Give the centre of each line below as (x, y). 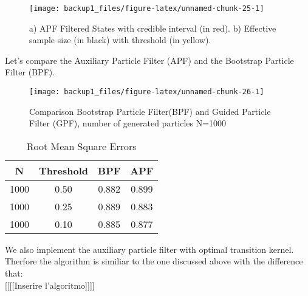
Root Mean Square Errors (81, 146)
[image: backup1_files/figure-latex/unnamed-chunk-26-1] (147, 92)
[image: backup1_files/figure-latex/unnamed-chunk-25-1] (147, 9)
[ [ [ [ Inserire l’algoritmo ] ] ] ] (50, 285)
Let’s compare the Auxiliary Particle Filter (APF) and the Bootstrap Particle (149, 60)
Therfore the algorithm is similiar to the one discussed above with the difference (154, 261)
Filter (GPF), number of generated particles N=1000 (128, 123)
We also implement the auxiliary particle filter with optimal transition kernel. (149, 249)
